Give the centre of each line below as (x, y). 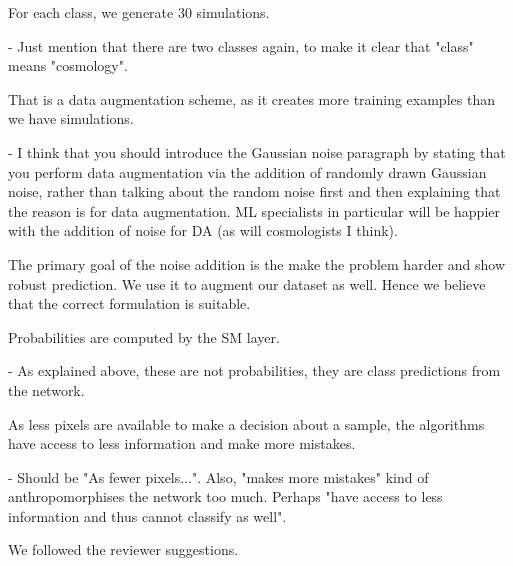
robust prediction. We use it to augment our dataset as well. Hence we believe (247, 283)
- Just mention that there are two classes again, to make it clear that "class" (241, 45)
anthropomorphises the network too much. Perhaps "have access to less (225, 496)
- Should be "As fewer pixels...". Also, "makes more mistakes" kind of (218, 476)
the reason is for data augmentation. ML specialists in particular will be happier (254, 210)
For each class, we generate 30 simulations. (139, 12)
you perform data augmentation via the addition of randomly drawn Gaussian (247, 171)
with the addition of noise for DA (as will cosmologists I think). (203, 230)
